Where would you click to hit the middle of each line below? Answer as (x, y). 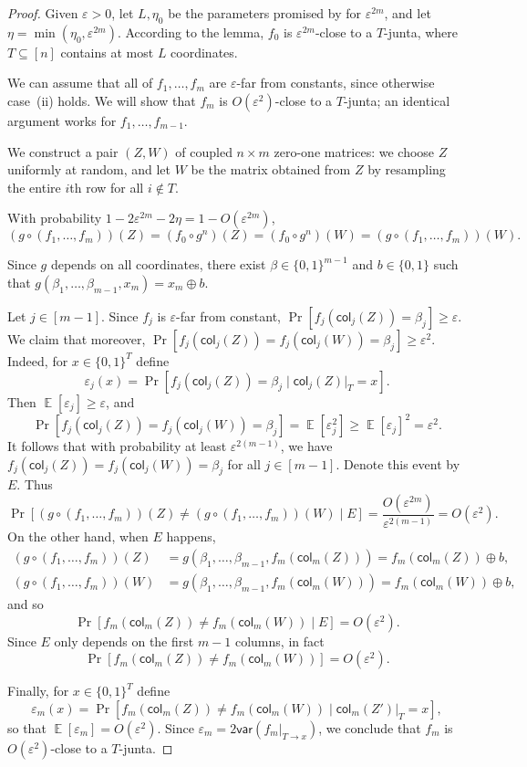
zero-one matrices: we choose (354, 151)
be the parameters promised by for (265, 13)
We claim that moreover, (77, 338)
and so (26, 604)
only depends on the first (124, 641)
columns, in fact (279, 641)
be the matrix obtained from (271, 169)
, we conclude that (370, 727)
